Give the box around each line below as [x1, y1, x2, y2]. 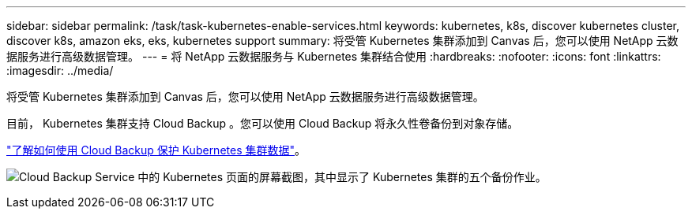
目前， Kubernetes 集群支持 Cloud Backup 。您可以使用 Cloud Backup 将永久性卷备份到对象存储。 [6, 117, 519, 130]
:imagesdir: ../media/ [6, 64, 114, 77]
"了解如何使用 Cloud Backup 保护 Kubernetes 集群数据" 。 [6, 143, 307, 157]
